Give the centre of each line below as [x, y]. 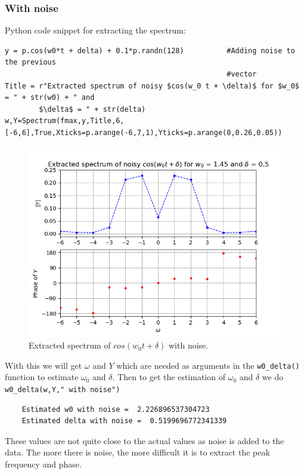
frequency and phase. [43, 464]
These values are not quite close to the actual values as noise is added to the [145, 440]
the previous [30, 62]
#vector [242, 74]
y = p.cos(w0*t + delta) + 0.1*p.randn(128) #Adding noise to [150, 51]
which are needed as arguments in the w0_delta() [208, 365]
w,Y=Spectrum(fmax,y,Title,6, [65, 121]
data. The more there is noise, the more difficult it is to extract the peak [137, 452]
